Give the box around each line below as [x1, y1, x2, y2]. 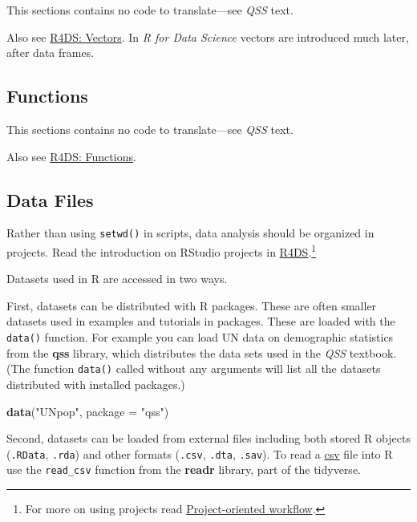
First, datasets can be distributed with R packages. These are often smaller [6, 297, 377, 314]
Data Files [6, 187, 94, 212]
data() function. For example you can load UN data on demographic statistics [6, 329, 394, 346]
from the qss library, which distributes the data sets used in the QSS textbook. [6, 344, 397, 361]
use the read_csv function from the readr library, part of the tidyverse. [6, 461, 361, 478]
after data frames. [6, 44, 95, 61]
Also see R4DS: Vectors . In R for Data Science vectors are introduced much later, [6, 28, 409, 45]
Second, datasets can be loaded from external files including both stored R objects [6, 430, 411, 447]
